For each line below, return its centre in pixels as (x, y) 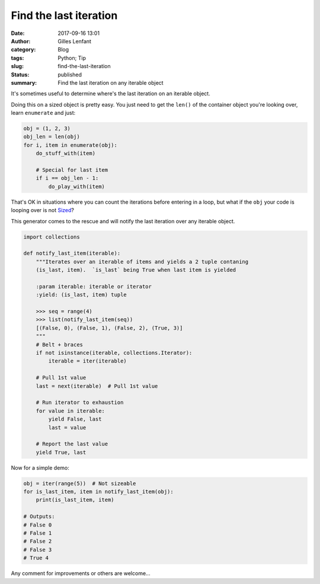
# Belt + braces (59, 344)
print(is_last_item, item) (75, 500)
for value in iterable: (70, 411)
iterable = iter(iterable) (87, 361)
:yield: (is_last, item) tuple (81, 295)
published (70, 75)
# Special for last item (72, 170)
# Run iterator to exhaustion (80, 402)
